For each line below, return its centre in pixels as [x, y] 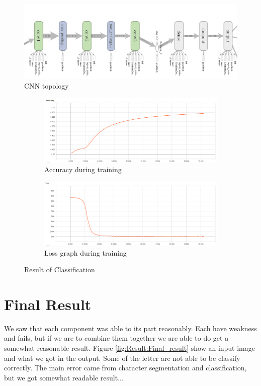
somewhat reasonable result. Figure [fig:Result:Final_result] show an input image [130, 348]
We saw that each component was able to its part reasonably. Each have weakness [130, 328]
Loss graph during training [85, 252]
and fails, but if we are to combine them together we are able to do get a [116, 338]
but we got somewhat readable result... [64, 377]
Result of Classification [60, 269]
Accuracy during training [83, 169]
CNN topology [47, 86]
